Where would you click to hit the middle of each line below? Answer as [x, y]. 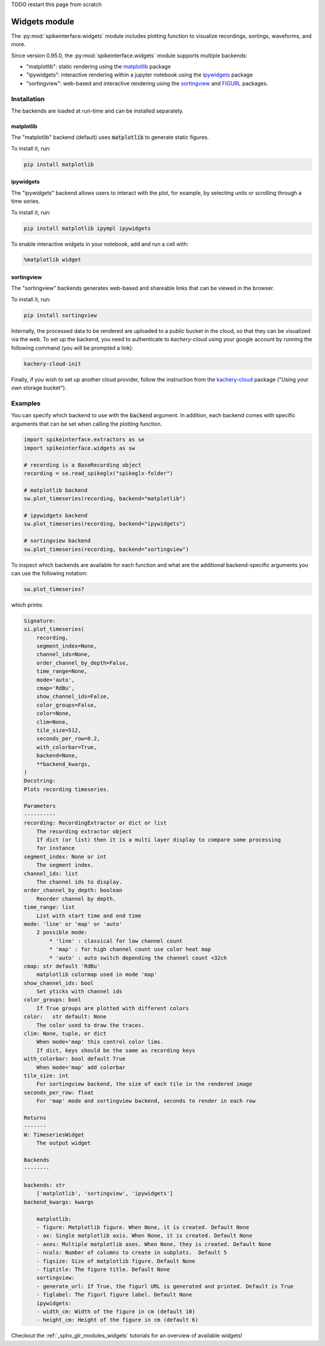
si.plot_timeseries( [54, 629]
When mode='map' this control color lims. [100, 1042]
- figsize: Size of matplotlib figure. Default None [116, 1261]
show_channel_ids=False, [73, 696]
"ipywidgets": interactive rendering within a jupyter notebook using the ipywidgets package [139, 75]
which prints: [27, 604]
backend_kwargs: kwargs [59, 1202]
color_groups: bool [52, 1000]
